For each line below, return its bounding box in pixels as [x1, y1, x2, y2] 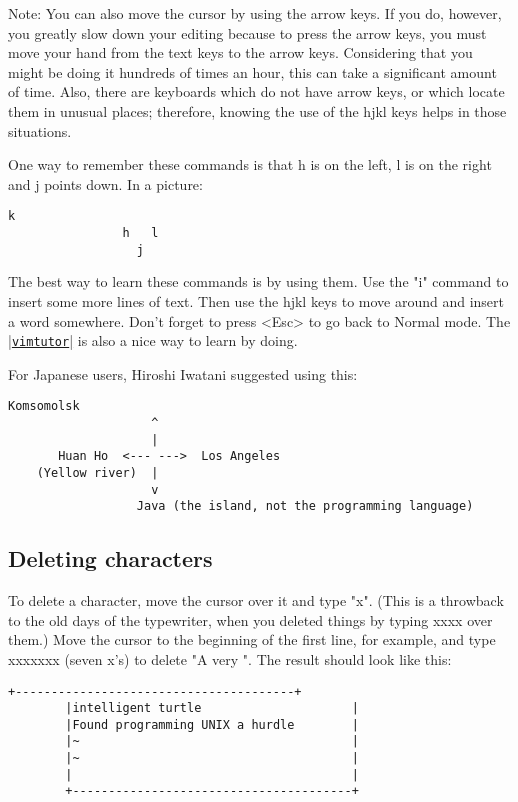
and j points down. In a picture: [8, 173, 203, 194]
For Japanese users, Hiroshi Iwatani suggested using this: [8, 363, 358, 384]
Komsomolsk [8, 399, 80, 414]
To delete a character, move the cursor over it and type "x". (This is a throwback [8, 590, 504, 611]
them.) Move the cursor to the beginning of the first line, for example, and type [8, 629, 496, 650]
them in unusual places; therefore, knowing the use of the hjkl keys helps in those [8, 100, 507, 121]
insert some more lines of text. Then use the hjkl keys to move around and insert [8, 290, 505, 311]
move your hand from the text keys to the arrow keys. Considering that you [8, 42, 473, 63]
